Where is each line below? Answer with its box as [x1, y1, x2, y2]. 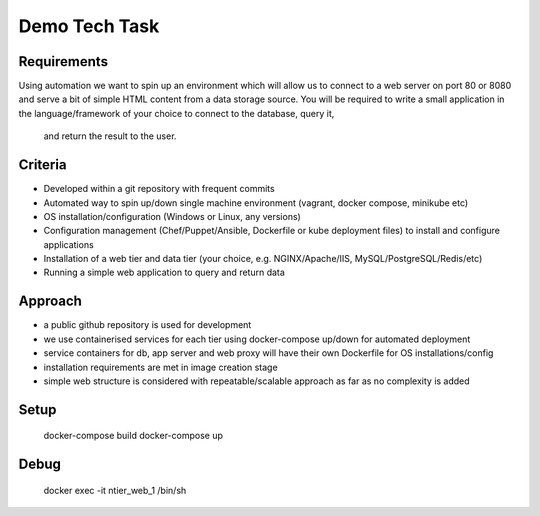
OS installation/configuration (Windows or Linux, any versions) [43, 210, 302, 222]
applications [43, 238, 94, 250]
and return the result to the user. [43, 130, 177, 142]
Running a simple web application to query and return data [43, 266, 285, 279]
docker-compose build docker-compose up [43, 430, 224, 442]
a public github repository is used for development [43, 319, 252, 331]
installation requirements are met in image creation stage [43, 361, 279, 373]
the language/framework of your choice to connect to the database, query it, [18, 107, 335, 119]
